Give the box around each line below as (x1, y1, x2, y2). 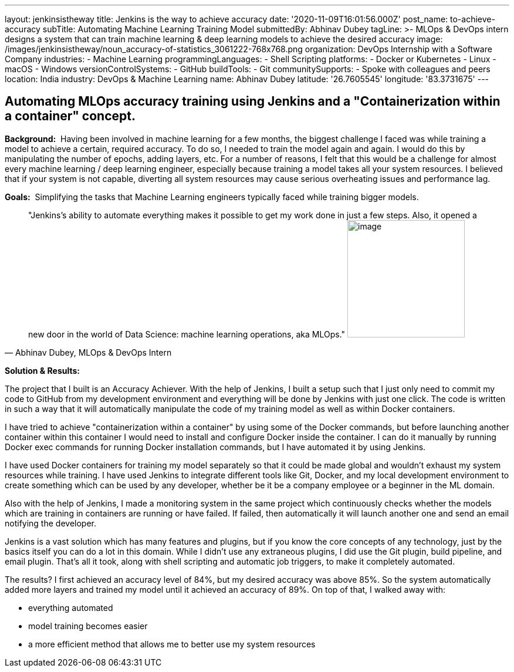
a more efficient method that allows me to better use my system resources (28, 639, 316, 649)
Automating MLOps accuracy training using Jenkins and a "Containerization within (5, 94, 501, 109)
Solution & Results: (5, 365, 80, 376)
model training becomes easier (28, 620, 148, 631)
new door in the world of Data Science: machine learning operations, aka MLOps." (28, 329, 346, 339)
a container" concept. (5, 109, 136, 124)
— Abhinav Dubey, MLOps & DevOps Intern (5, 347, 172, 357)
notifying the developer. (5, 518, 96, 528)
